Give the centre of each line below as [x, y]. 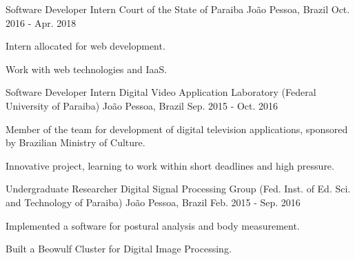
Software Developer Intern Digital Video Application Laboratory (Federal [161, 92]
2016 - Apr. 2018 [41, 22]
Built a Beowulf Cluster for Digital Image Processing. [119, 249]
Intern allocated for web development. [85, 46]
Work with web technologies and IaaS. [87, 69]
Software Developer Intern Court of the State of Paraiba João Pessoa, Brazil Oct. [178, 9]
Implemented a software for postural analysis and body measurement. [153, 225]
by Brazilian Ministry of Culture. [75, 142]
